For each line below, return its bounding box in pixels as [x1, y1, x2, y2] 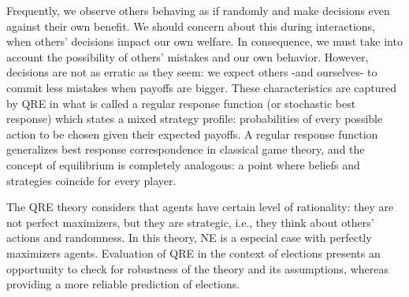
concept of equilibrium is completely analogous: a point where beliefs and [6, 156, 360, 173]
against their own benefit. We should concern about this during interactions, [6, 17, 375, 34]
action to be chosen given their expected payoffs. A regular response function [6, 125, 378, 142]
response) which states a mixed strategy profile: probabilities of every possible [6, 110, 383, 127]
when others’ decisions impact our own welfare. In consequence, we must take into [6, 33, 403, 50]
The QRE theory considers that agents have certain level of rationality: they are [6, 199, 394, 215]
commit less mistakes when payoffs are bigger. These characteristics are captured [6, 79, 397, 95]
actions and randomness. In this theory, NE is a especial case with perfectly [6, 229, 372, 246]
